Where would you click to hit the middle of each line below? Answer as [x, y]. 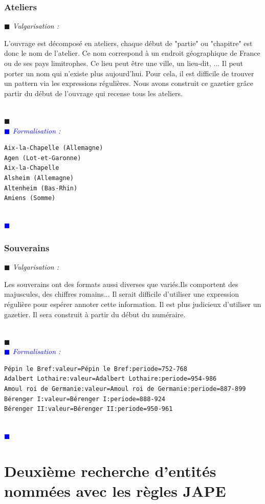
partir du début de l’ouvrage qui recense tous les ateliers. [93, 93]
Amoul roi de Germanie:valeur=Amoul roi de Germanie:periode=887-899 [125, 389]
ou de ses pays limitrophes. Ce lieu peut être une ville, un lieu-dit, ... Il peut [124, 63]
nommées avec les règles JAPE [115, 491]
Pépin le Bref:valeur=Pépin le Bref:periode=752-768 [96, 369]
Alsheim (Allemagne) [39, 178]
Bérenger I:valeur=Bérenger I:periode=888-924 [85, 399]
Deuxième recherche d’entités [110, 471]
